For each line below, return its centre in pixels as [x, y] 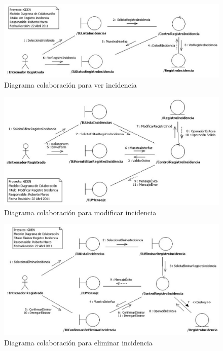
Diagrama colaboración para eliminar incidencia [78, 342]
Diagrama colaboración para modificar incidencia [80, 212]
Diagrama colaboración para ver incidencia [70, 84]
